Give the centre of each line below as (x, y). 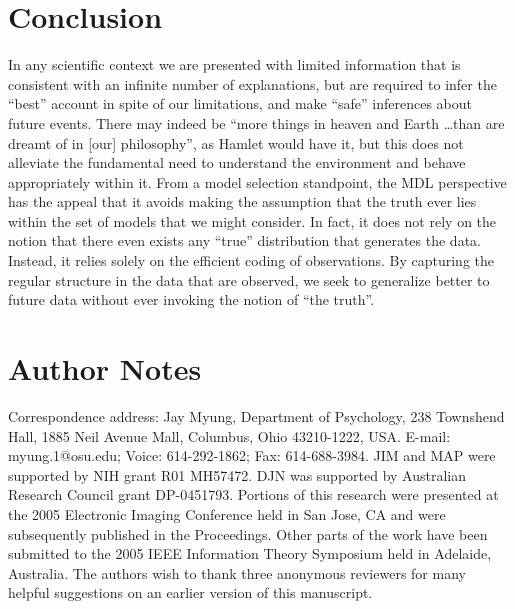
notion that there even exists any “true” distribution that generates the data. (244, 240)
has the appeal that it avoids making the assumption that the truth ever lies (242, 201)
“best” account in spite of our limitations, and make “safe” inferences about (240, 103)
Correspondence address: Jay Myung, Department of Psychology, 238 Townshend (256, 415)
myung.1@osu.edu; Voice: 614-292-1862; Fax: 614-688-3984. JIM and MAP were (252, 455)
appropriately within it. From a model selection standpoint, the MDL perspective (257, 181)
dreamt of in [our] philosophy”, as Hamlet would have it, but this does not (236, 142)
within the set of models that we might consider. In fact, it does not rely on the (252, 220)
